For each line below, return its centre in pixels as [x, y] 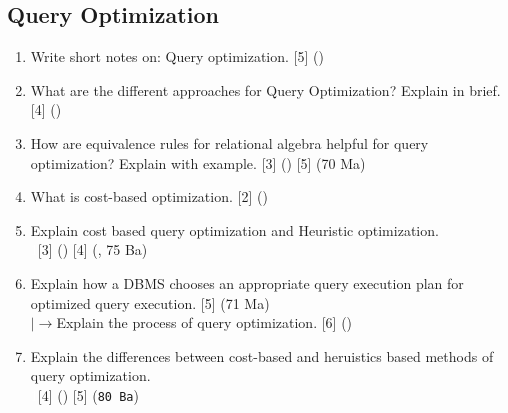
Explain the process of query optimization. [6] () [204, 322]
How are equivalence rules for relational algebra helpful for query [229, 142]
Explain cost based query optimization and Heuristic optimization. [234, 229]
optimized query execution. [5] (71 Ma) [150, 302]
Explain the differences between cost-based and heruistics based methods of [262, 355]
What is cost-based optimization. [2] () [149, 196]
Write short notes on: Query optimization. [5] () [177, 56]
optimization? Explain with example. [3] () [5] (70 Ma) [198, 162]
